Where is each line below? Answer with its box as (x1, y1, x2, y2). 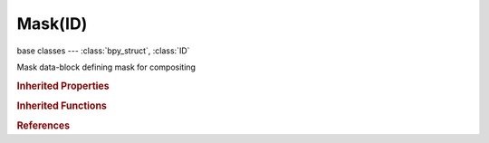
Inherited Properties (16, 80, 110, 92)
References (16, 119, 71, 132)
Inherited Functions (16, 100, 108, 112)
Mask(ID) (16, 14, 88, 33)
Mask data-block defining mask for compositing (16, 62, 197, 72)
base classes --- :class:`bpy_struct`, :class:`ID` (16, 45, 190, 56)
